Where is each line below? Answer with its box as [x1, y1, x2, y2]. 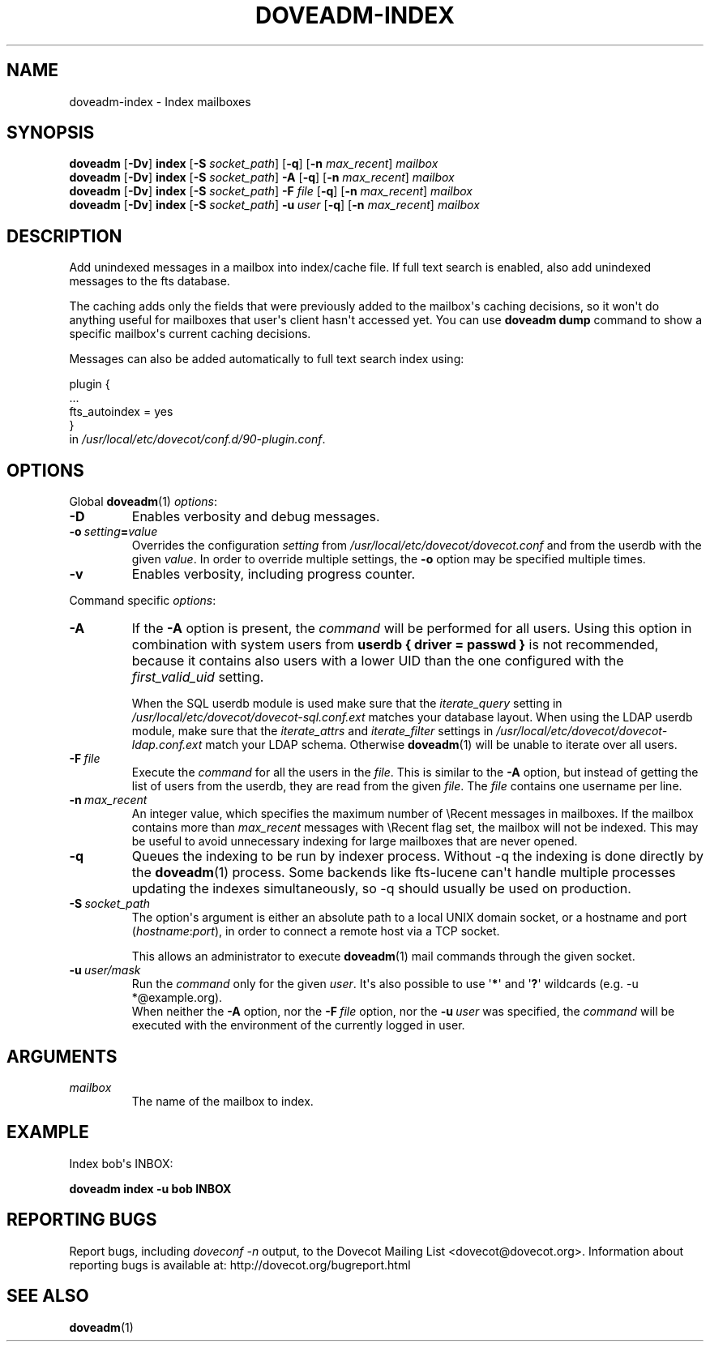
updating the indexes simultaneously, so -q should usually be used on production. [131, 880, 631, 897]
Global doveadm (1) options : [69, 494, 217, 509]
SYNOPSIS [6, 122, 95, 143]
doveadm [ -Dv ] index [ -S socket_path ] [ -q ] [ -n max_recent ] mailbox [69, 156, 438, 171]
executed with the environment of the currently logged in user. [131, 1018, 465, 1033]
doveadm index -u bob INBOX [69, 1181, 232, 1196]
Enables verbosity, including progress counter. [131, 566, 416, 583]
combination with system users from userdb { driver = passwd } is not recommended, [131, 636, 659, 653]
